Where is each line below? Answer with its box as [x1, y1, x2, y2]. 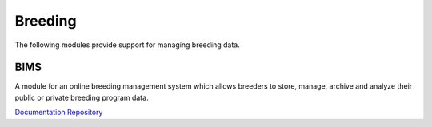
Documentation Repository [14, 108, 103, 117]
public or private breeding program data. [14, 93, 149, 102]
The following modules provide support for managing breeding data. [14, 40, 240, 50]
